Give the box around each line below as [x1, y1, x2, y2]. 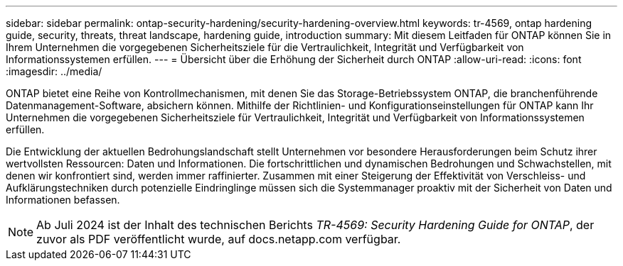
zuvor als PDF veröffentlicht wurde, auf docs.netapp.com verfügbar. [36, 232, 401, 246]
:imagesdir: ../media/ [6, 65, 102, 77]
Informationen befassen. [6, 194, 120, 206]
